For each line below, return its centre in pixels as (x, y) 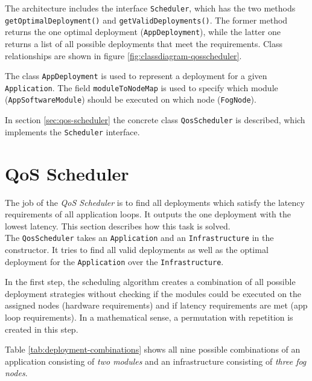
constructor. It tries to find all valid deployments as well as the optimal (137, 249)
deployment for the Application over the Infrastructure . (114, 261)
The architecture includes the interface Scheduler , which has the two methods (150, 8)
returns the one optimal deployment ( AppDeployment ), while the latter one (143, 32)
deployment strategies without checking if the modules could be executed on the (153, 293)
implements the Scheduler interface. (72, 131)
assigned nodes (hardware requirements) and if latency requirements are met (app (156, 305)
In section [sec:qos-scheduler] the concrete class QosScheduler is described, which (155, 120)
